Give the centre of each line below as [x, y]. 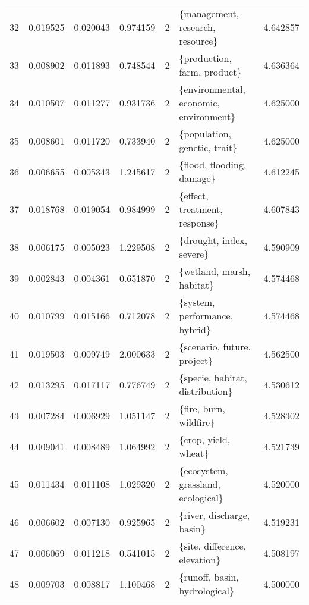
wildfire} [197, 422]
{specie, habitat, [213, 377]
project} [196, 360]
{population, [205, 134]
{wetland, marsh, [215, 271]
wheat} [194, 453]
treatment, [201, 209]
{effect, [194, 195]
